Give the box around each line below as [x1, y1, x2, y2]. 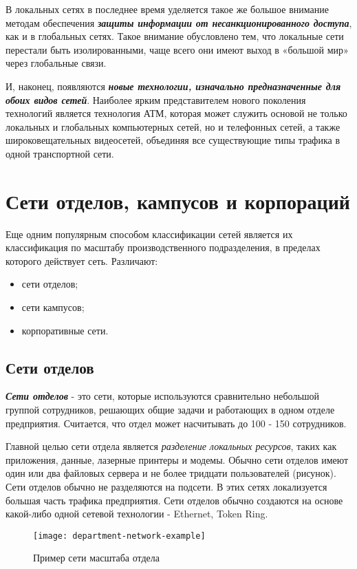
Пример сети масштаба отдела [33, 550, 160, 565]
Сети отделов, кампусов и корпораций [6, 186, 350, 215]
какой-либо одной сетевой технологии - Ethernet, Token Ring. [6, 506, 268, 521]
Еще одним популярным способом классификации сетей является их [6, 226, 293, 241]
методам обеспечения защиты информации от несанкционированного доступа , [6, 15, 352, 30]
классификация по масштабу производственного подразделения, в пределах [6, 240, 321, 255]
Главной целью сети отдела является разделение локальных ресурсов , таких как [6, 439, 337, 453]
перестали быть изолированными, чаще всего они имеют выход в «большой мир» [6, 42, 349, 56]
